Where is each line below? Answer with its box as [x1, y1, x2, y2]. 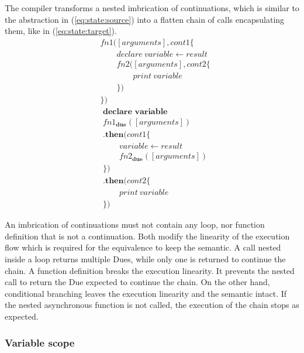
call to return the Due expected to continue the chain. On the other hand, [5, 276, 270, 288]
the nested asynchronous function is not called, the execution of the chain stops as [5, 299, 299, 311]
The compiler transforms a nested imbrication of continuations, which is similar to [5, 2, 299, 13]
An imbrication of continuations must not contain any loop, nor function [5, 218, 265, 231]
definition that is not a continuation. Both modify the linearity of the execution [5, 229, 290, 242]
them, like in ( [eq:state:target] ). [5, 25, 117, 37]
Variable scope [5, 335, 75, 349]
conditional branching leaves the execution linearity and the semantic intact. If [5, 287, 287, 299]
